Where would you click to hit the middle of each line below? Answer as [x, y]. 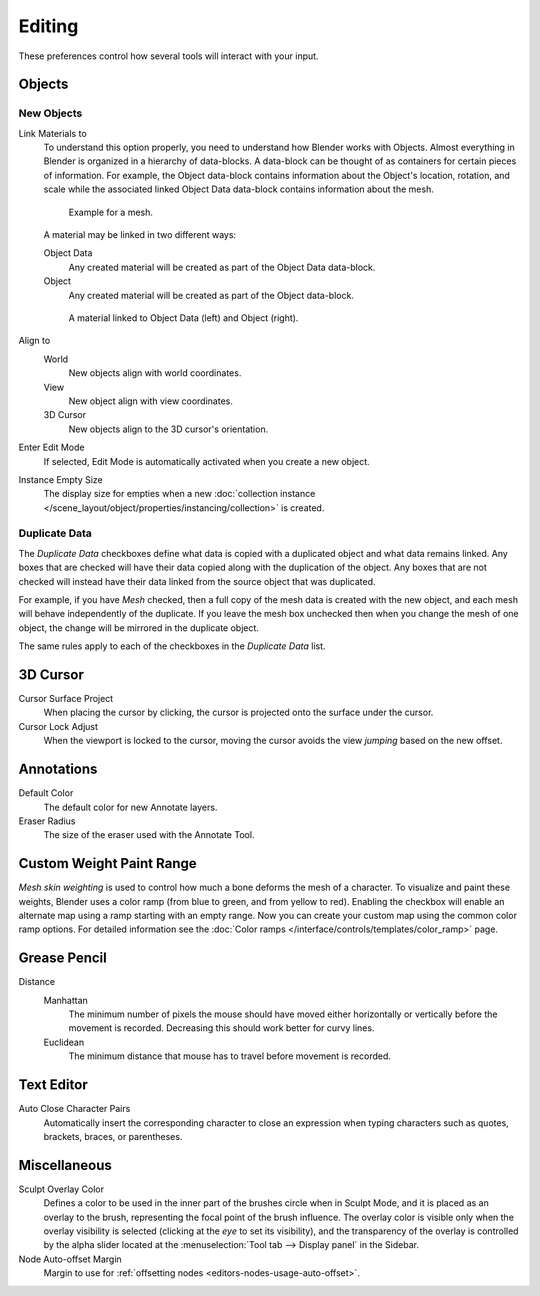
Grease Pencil [62, 958]
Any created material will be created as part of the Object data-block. [211, 295]
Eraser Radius [47, 821]
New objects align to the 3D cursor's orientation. [168, 429]
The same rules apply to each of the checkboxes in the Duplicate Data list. [172, 646]
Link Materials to [52, 133]
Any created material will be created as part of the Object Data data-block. [222, 267]
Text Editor [53, 1085]
